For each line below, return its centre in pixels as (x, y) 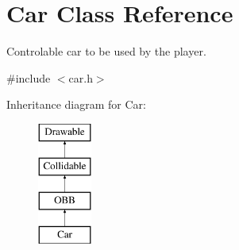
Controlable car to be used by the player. (106, 51)
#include (29, 77)
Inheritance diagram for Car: (76, 104)
